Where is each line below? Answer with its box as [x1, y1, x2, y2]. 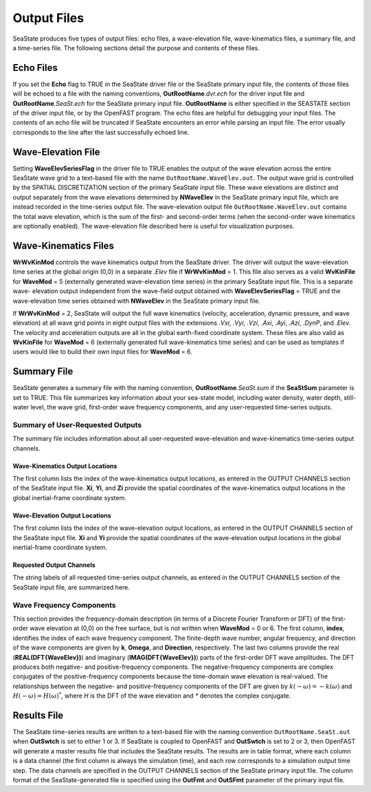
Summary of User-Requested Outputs [12, 420, 142, 429]
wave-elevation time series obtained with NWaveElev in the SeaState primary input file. [12, 297, 260, 305]
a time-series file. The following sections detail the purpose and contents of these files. [12, 43, 260, 52]
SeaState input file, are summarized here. [12, 583, 131, 591]
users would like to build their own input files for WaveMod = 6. [12, 347, 192, 356]
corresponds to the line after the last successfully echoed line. [12, 128, 190, 136]
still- [344, 393, 357, 402]
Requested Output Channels [12, 561, 95, 569]
